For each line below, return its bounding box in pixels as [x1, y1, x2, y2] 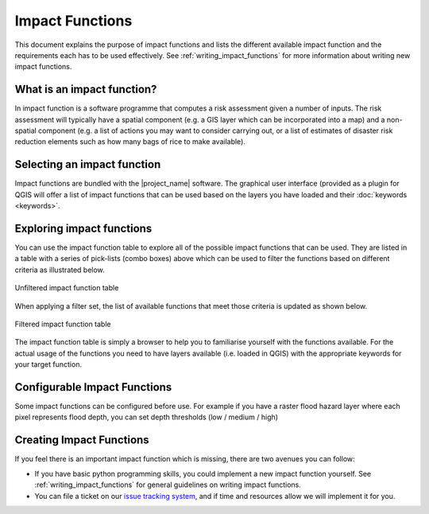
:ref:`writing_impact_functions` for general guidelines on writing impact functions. [34, 480, 302, 489]
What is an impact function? [14, 83, 157, 96]
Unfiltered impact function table [14, 283, 119, 293]
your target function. [14, 360, 83, 369]
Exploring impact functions [14, 221, 153, 235]
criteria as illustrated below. [14, 265, 105, 275]
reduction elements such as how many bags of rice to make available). [14, 137, 246, 146]
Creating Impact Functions [14, 434, 150, 447]
